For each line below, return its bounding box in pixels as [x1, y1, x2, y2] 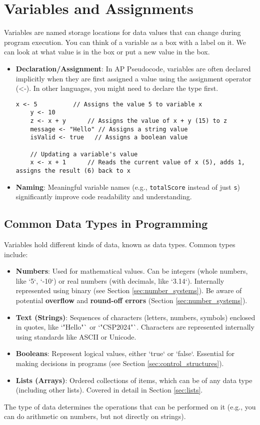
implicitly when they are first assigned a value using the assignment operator [15, 73, 251, 83]
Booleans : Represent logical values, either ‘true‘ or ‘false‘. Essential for [15, 348, 235, 359]
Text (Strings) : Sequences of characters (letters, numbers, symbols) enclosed [15, 312, 255, 322]
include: [4, 249, 28, 259]
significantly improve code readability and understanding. [15, 191, 192, 202]
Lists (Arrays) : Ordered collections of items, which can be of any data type [15, 375, 252, 385]
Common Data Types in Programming [4, 216, 208, 231]
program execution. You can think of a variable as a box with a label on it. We [4, 36, 246, 47]
